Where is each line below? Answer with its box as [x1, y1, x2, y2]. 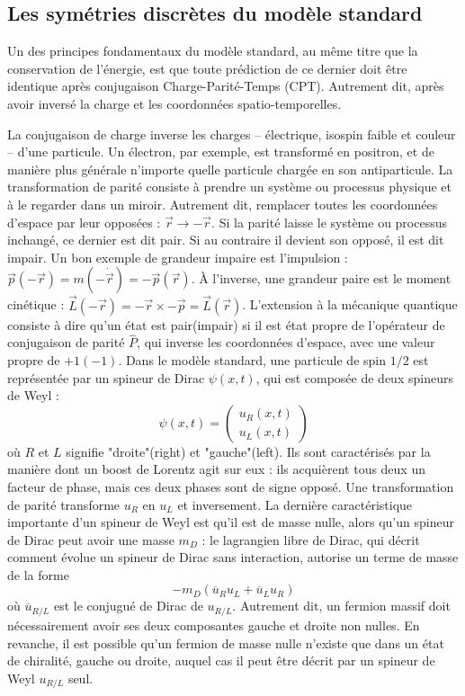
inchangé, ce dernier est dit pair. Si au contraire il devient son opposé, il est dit [7, 230, 444, 249]
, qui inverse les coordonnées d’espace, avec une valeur [137, 333, 435, 352]
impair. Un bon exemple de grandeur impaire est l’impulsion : [7, 247, 348, 266]
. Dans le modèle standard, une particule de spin [118, 350, 386, 369]
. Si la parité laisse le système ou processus [211, 212, 448, 231]
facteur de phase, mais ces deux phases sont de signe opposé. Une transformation [7, 477, 454, 495]
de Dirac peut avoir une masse [7, 530, 174, 549]
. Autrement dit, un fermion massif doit [232, 596, 451, 615]
